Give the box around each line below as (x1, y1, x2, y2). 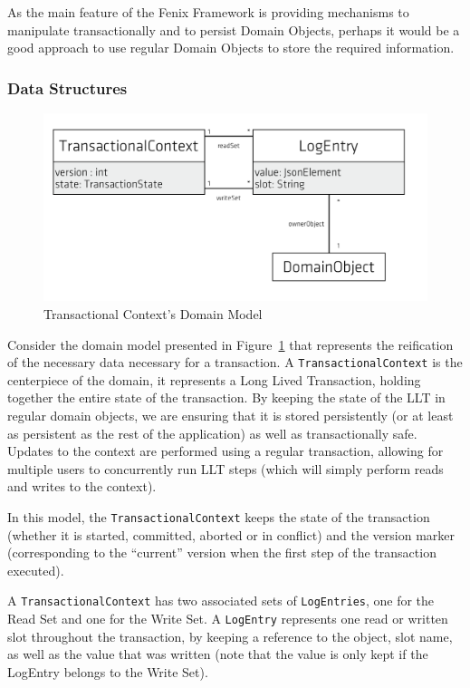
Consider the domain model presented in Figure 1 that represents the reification (7, 334, 454, 354)
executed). (7, 560, 64, 579)
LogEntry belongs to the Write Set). (7, 662, 208, 681)
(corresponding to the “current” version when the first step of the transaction (7, 543, 436, 562)
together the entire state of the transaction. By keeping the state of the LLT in (7, 388, 446, 407)
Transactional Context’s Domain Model (43, 305, 263, 324)
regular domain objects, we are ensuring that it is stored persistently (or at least (7, 406, 454, 425)
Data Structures (7, 76, 128, 99)
